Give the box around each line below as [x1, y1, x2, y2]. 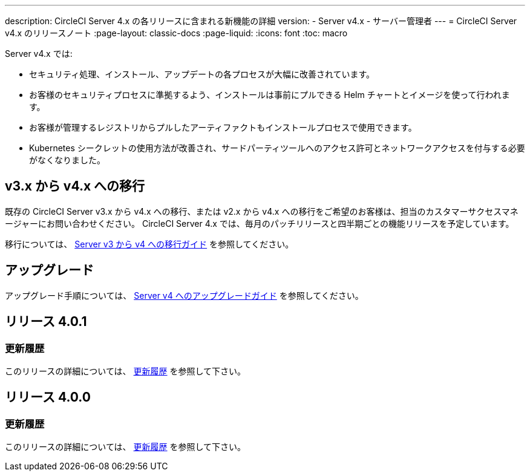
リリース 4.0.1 [5, 314, 87, 330]
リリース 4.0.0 [5, 390, 91, 405]
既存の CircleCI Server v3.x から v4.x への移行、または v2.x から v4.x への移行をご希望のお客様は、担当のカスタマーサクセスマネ [5, 206, 519, 217]
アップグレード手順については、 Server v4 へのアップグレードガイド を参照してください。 [5, 290, 364, 301]
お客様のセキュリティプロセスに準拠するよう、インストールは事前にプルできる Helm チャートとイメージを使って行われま [29, 90, 510, 100]
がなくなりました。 [29, 155, 105, 165]
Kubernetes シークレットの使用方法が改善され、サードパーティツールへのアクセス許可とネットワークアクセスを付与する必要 [29, 143, 525, 153]
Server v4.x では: [5, 48, 73, 59]
